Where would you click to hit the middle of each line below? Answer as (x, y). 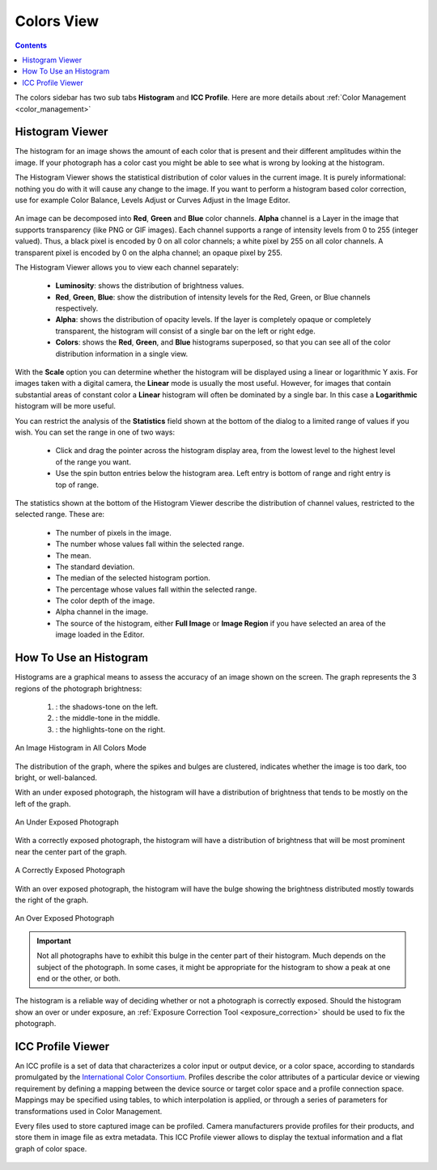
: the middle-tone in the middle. (108, 718)
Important (54, 941)
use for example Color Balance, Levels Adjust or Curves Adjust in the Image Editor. (153, 200)
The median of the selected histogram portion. (133, 578)
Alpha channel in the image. (102, 612)
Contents (31, 45)
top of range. (77, 485)
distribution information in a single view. (122, 354)
